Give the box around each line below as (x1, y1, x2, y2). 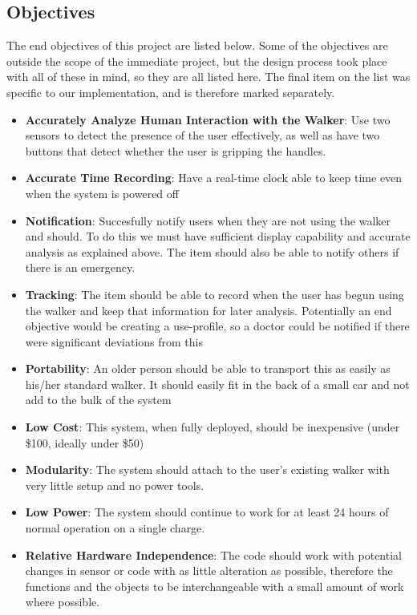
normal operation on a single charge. (25, 520, 205, 536)
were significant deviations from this (25, 333, 203, 350)
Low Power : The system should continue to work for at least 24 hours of (25, 504, 389, 520)
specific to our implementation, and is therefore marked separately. (6, 83, 335, 100)
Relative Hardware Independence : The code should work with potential (25, 546, 402, 563)
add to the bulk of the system (25, 391, 172, 408)
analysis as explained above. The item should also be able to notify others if (25, 243, 399, 260)
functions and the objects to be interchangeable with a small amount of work (25, 577, 404, 594)
